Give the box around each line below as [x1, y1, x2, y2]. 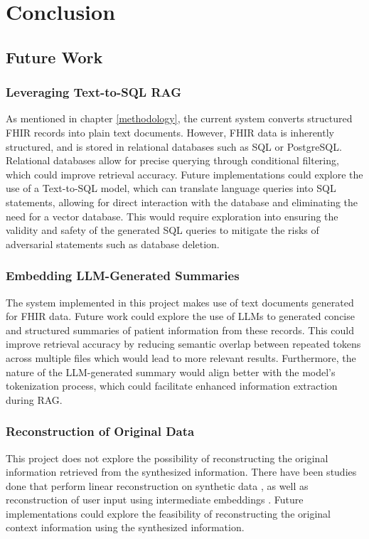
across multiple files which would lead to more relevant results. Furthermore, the [6, 350, 356, 365]
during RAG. [6, 392, 63, 407]
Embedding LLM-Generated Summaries [6, 267, 240, 284]
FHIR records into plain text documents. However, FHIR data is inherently [6, 124, 334, 139]
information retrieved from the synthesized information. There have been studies [6, 464, 357, 479]
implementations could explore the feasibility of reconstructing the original [6, 506, 331, 521]
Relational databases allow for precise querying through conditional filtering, [6, 153, 339, 168]
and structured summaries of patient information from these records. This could [6, 322, 354, 337]
